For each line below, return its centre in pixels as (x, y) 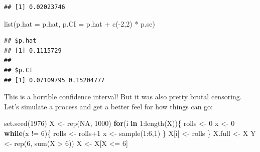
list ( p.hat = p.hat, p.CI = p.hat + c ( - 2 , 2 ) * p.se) (80, 23)
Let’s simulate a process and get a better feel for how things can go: (108, 106)
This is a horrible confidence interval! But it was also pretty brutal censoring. (123, 97)
